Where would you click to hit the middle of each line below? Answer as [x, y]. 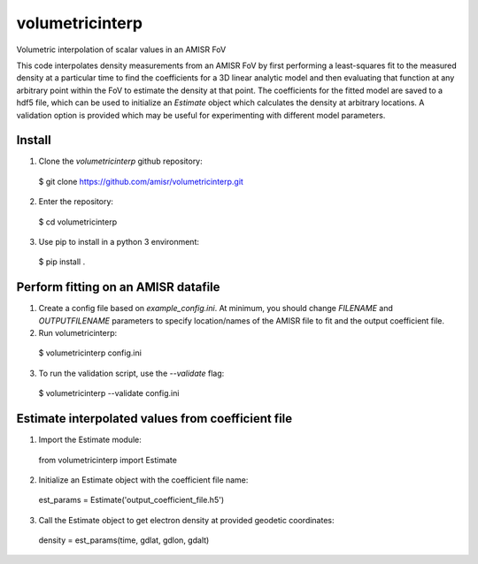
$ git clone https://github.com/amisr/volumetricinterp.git [141, 181]
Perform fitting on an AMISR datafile [118, 287]
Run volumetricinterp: [78, 333]
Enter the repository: [76, 202]
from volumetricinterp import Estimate [108, 460]
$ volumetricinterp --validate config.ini [109, 393]
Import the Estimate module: [90, 440]
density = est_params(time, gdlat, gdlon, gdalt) [124, 540]
